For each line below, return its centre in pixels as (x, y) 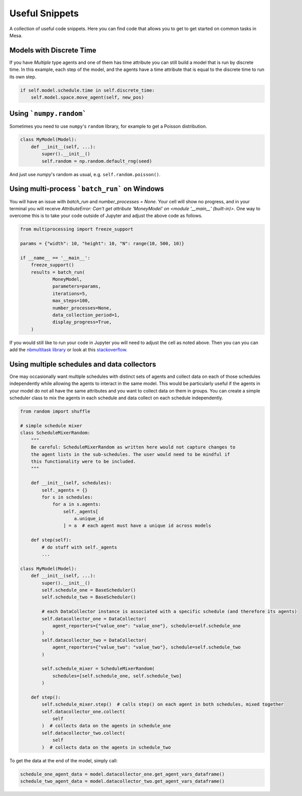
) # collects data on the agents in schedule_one (106, 726)
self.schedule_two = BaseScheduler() (89, 597)
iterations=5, (70, 293)
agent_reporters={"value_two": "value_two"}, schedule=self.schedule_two (146, 647)
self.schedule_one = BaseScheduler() (89, 590)
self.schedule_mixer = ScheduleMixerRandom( (98, 669)
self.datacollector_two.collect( (83, 733)
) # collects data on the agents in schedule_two (106, 747)
